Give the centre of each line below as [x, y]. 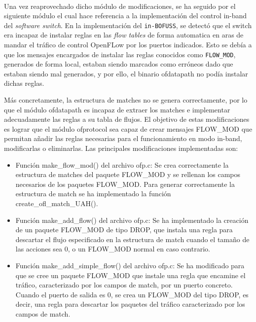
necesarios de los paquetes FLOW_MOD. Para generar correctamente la [125, 184]
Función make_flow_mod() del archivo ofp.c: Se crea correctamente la [122, 164]
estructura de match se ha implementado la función [93, 194]
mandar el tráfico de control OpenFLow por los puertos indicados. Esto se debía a [128, 45]
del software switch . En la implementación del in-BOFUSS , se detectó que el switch [128, 25]
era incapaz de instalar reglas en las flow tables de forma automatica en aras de [124, 35]
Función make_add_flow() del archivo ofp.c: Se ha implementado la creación [132, 220]
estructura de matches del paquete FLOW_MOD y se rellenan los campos [128, 174]
